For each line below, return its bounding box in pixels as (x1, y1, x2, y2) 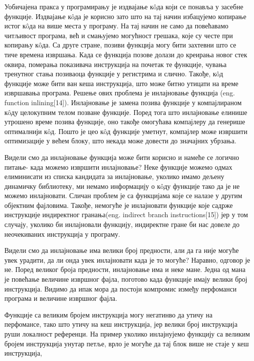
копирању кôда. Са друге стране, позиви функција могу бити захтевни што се (4, 40, 236, 50)
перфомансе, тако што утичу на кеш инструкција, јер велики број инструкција (4, 319, 238, 329)
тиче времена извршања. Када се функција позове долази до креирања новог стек (4, 49, 248, 59)
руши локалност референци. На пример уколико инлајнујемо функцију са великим (4, 329, 250, 338)
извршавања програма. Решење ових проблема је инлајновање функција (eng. (4, 88, 235, 98)
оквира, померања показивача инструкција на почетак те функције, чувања (4, 59, 227, 69)
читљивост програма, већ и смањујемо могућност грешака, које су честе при (4, 30, 233, 40)
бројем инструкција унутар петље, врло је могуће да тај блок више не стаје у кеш (4, 338, 249, 348)
